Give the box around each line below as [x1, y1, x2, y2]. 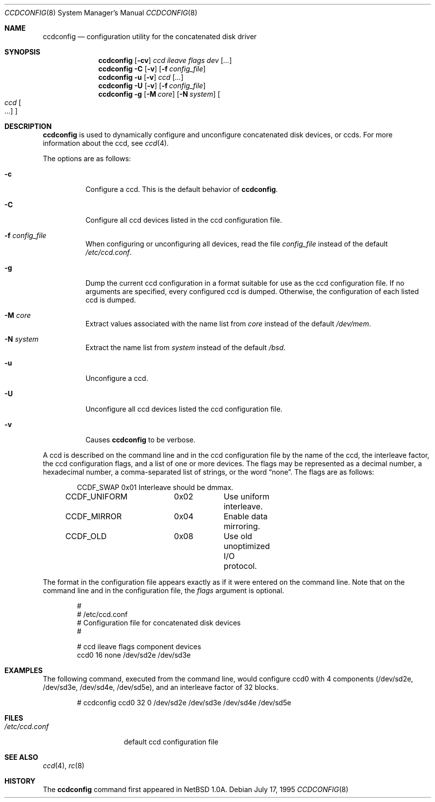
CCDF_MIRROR [65, 511, 122, 521]
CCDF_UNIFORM [65, 492, 127, 501]
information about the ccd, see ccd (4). [43, 139, 169, 147]
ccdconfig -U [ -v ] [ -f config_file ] [98, 81, 206, 90]
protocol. [223, 561, 257, 571]
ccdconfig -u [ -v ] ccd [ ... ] [98, 73, 184, 81]
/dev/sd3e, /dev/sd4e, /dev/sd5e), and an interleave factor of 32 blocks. [43, 683, 278, 691]
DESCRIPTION [4, 122, 52, 130]
